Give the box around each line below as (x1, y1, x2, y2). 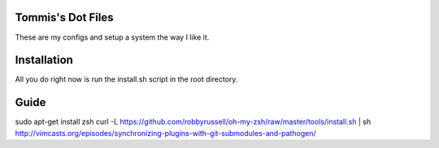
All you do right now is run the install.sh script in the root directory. (15, 74, 238, 84)
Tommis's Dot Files (15, 11, 114, 24)
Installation (15, 53, 73, 67)
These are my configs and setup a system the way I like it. (15, 32, 210, 42)
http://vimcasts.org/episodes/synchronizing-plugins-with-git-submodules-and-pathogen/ (15, 128, 316, 137)
